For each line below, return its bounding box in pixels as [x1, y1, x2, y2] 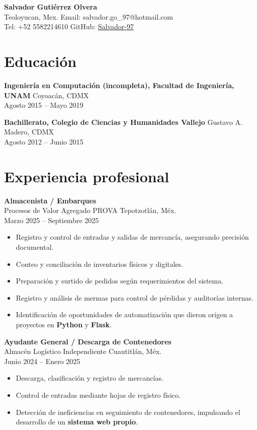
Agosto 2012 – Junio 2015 [4, 136, 83, 147]
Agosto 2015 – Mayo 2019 [4, 100, 83, 110]
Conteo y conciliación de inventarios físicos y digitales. [16, 258, 184, 269]
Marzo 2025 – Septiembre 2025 [4, 214, 99, 225]
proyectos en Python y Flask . [16, 319, 112, 329]
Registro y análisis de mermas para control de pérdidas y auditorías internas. [16, 292, 253, 303]
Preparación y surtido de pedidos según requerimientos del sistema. [16, 275, 224, 286]
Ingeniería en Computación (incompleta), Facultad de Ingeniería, [4, 80, 234, 90]
